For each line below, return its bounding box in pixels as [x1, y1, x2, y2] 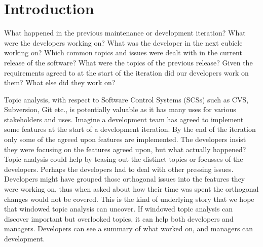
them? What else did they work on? [4, 77, 116, 88]
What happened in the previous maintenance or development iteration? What [4, 27, 246, 38]
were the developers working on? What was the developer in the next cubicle [4, 37, 243, 48]
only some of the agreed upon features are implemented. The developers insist [4, 134, 246, 145]
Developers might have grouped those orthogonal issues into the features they [4, 173, 245, 184]
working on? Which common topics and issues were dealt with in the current [4, 47, 242, 58]
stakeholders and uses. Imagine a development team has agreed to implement [4, 114, 244, 124]
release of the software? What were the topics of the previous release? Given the [4, 57, 253, 67]
